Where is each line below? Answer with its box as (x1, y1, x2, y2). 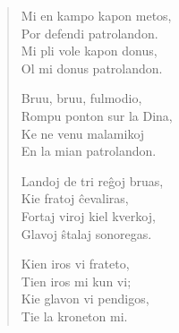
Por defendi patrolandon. (21, 23, 158, 42)
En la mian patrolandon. (21, 141, 157, 160)
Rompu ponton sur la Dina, (21, 106, 173, 124)
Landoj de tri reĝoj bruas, (21, 171, 164, 190)
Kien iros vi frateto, (21, 254, 130, 273)
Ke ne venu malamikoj (21, 124, 145, 142)
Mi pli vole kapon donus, (21, 41, 158, 60)
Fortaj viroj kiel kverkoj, (21, 206, 156, 225)
